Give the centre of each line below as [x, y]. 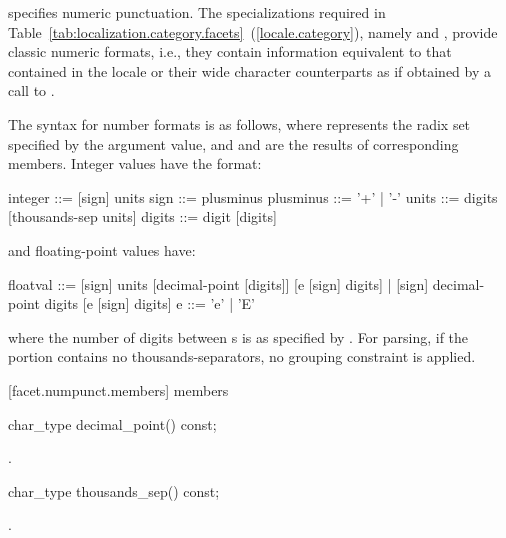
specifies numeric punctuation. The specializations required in [197, 12]
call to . [31, 90]
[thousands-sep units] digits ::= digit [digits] [142, 216]
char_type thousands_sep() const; [114, 490]
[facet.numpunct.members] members [118, 389]
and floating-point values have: [102, 249]
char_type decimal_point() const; [112, 423]
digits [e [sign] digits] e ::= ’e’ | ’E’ [150, 303]
